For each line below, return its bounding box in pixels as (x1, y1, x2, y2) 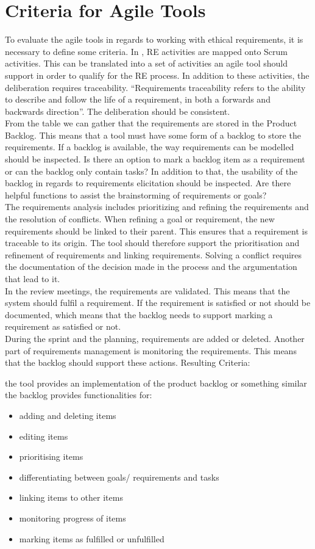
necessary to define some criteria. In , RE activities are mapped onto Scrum (5, 45, 288, 57)
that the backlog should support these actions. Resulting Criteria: (5, 356, 250, 369)
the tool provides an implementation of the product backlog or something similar (5, 376, 307, 389)
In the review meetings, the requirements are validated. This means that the (5, 284, 290, 297)
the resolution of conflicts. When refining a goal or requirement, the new (5, 213, 275, 225)
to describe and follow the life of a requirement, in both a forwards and (5, 93, 271, 106)
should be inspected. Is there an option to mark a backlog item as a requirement (5, 153, 305, 165)
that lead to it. (5, 272, 60, 285)
